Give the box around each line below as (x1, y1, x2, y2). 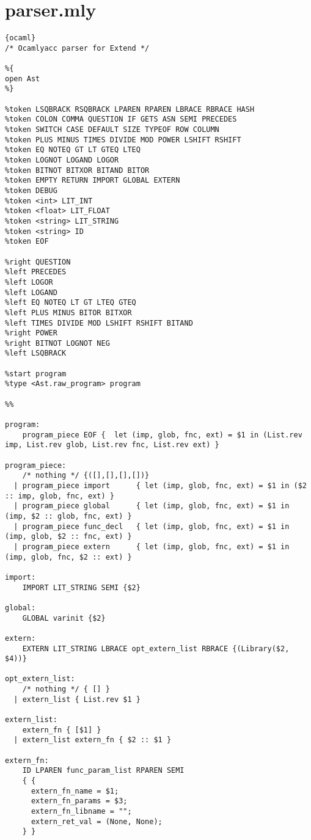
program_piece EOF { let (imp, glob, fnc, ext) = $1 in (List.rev (22, 430, 302, 439)
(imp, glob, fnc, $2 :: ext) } (5, 552, 132, 561)
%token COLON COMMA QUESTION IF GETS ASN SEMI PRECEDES (5, 115, 237, 124)
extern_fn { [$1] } (22, 725, 101, 734)
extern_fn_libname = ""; (31, 807, 132, 816)
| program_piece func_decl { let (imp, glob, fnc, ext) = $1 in (13, 522, 290, 531)
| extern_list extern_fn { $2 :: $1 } (13, 736, 172, 745)
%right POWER (5, 329, 57, 338)
